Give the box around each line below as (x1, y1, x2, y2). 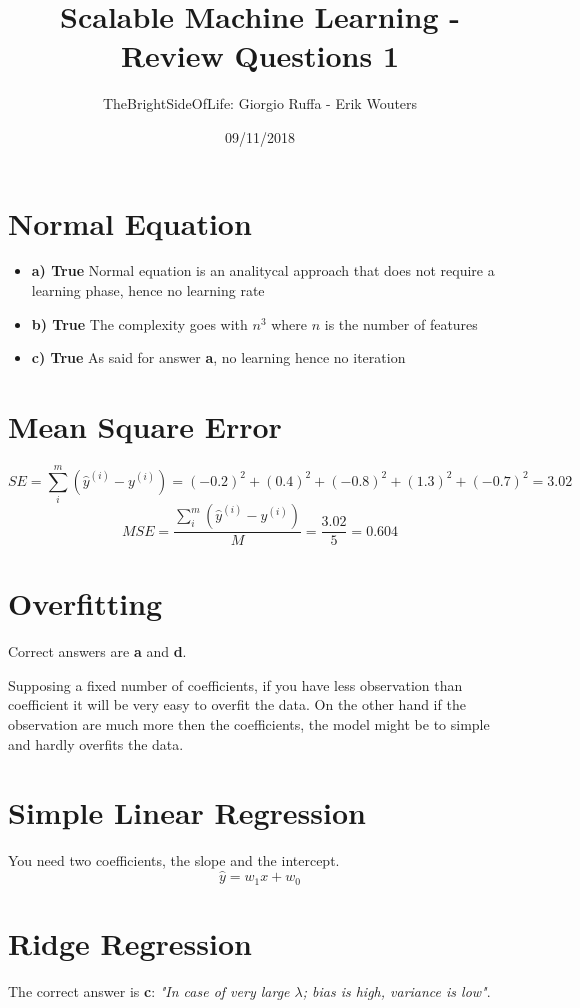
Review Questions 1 (120, 35, 400, 76)
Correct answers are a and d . (8, 641, 187, 662)
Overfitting (8, 583, 163, 624)
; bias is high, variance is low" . (302, 980, 491, 1001)
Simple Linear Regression (8, 792, 366, 833)
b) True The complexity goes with (31, 313, 248, 334)
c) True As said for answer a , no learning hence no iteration (31, 347, 406, 368)
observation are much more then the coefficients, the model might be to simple (8, 714, 490, 734)
